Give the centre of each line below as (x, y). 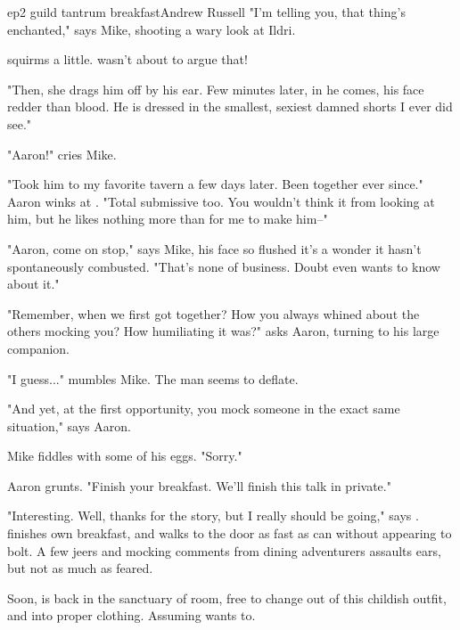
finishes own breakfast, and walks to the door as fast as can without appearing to (230, 533)
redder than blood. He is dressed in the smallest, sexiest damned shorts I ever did (230, 106)
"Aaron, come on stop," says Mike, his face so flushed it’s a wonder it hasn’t (214, 248)
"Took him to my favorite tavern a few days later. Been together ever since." (215, 184)
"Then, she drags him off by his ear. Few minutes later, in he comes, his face (216, 89)
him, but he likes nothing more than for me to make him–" (168, 219)
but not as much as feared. (80, 568)
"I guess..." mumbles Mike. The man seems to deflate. (153, 378)
